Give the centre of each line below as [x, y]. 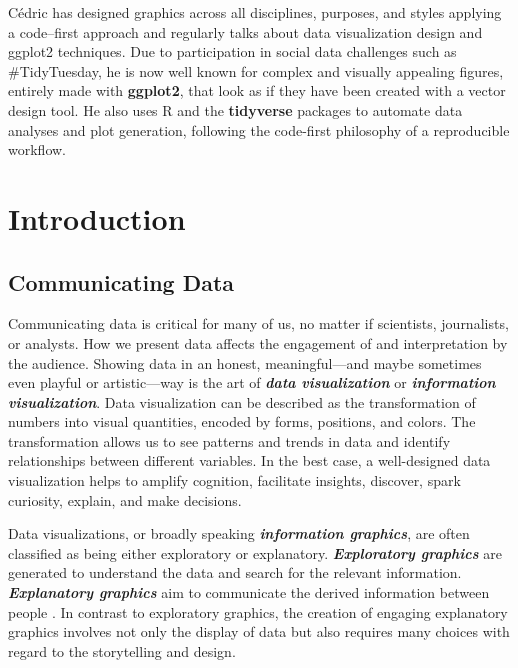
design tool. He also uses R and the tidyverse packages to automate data [235, 109]
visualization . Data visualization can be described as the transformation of [242, 401]
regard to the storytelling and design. [122, 650]
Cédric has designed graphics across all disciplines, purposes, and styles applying [255, 12]
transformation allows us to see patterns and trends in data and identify [229, 440]
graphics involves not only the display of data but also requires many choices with [259, 631]
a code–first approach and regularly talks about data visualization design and [245, 31]
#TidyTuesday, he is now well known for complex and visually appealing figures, [256, 70]
